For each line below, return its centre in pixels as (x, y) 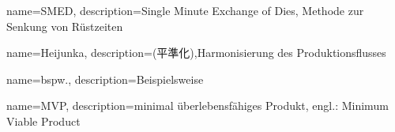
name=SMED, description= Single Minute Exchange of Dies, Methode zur (185, 10)
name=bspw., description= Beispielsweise (105, 79)
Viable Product (43, 121)
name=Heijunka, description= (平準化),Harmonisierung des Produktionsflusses (196, 53)
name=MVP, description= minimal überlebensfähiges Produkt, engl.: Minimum (197, 106)
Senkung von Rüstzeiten (65, 26)
